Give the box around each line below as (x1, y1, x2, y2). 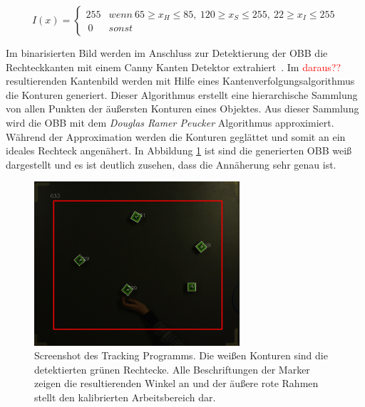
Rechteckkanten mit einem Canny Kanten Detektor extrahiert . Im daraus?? (6, 59, 341, 74)
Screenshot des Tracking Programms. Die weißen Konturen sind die (34, 348, 328, 363)
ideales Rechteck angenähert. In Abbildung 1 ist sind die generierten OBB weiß (6, 143, 352, 158)
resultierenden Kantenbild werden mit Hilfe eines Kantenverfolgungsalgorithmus (6, 73, 355, 88)
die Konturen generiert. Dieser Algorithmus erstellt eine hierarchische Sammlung (6, 87, 358, 102)
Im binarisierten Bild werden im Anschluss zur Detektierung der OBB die (6, 46, 328, 60)
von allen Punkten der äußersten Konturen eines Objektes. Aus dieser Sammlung (6, 101, 359, 116)
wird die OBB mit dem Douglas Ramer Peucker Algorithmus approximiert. (6, 115, 334, 129)
